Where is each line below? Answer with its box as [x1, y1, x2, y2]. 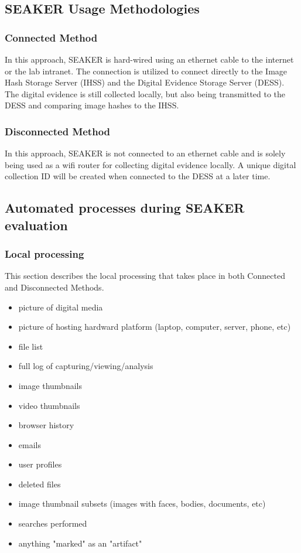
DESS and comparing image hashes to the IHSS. [5, 99, 179, 111]
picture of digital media [18, 301, 103, 313]
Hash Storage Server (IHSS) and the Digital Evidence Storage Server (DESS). [5, 76, 285, 88]
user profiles [18, 458, 62, 470]
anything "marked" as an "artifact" [18, 537, 142, 549]
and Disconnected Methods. [5, 281, 104, 293]
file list [18, 340, 43, 352]
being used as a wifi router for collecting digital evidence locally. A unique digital [5, 158, 296, 170]
